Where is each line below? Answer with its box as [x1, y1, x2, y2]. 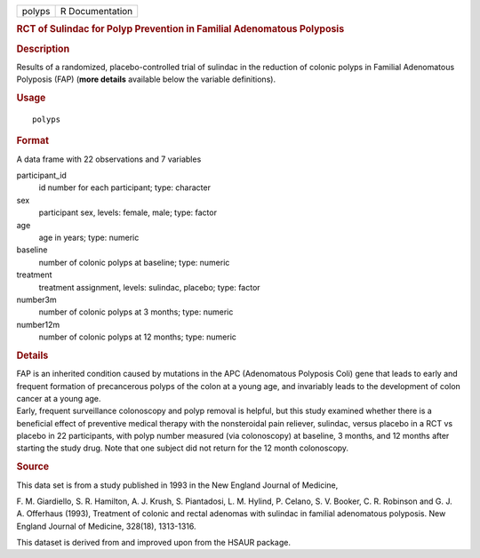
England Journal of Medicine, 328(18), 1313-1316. [16, 521, 196, 531]
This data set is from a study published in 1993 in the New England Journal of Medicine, [16, 480, 339, 490]
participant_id [16, 170, 67, 181]
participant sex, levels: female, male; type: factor [38, 207, 218, 218]
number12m [16, 319, 60, 330]
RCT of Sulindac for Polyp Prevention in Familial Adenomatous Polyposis [16, 23, 345, 36]
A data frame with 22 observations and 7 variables [16, 154, 202, 164]
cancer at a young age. [16, 393, 101, 403]
